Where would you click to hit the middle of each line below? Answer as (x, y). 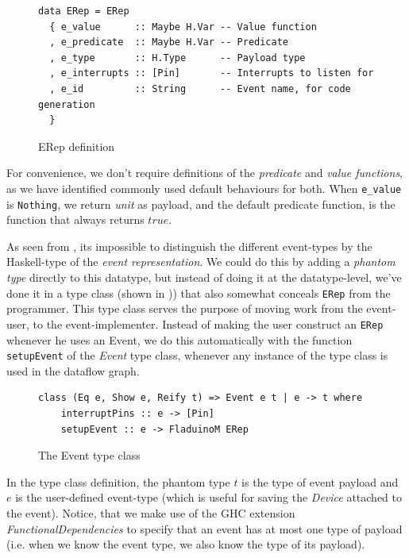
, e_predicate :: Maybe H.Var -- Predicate (169, 42)
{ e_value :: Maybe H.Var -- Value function (183, 27)
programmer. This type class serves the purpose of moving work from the (185, 308)
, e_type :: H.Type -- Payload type (177, 58)
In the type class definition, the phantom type (118, 481)
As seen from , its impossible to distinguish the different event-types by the (189, 246)
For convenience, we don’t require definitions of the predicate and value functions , (205, 173)
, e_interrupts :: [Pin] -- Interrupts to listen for (212, 73)
